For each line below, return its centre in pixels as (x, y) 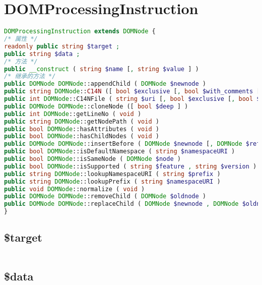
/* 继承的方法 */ (30, 76)
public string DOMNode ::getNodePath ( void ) (82, 121)
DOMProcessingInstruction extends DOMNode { (80, 32)
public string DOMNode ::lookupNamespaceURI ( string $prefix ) (112, 174)
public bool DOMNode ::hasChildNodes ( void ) (82, 136)
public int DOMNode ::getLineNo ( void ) (73, 114)
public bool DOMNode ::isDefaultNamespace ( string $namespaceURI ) (120, 152)
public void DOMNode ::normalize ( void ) (75, 189)
